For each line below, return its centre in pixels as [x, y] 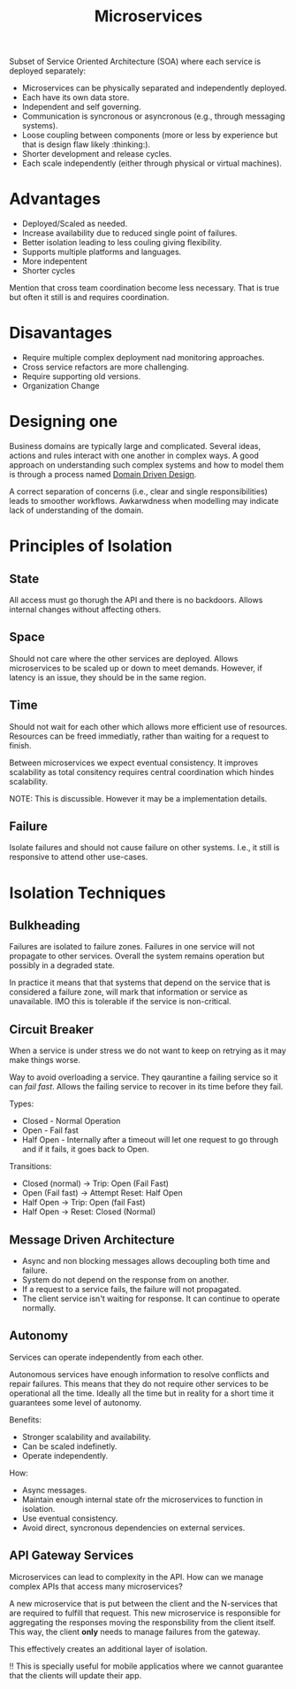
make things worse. [45, 1060]
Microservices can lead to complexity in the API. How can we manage [136, 1577]
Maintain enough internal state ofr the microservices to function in [142, 1499]
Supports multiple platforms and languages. [102, 252]
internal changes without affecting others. [85, 609]
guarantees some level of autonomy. [76, 1402]
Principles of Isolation [91, 546]
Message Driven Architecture [92, 1240]
